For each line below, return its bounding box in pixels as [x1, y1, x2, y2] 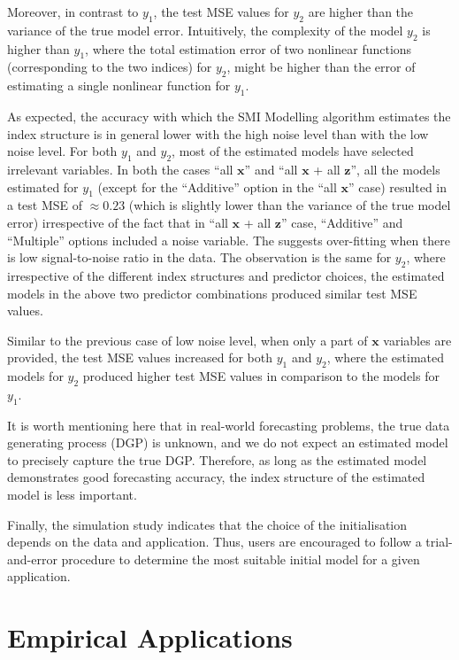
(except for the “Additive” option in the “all [97, 177, 337, 196]
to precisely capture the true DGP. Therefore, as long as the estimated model [7, 450, 427, 469]
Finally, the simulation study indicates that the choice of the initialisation [7, 515, 408, 533]
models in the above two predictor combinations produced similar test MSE [7, 283, 417, 302]
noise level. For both [7, 142, 118, 160]
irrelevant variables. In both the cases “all [7, 159, 233, 178]
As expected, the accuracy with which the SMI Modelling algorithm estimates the [7, 106, 451, 125]
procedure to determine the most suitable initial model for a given [61, 549, 420, 568]
